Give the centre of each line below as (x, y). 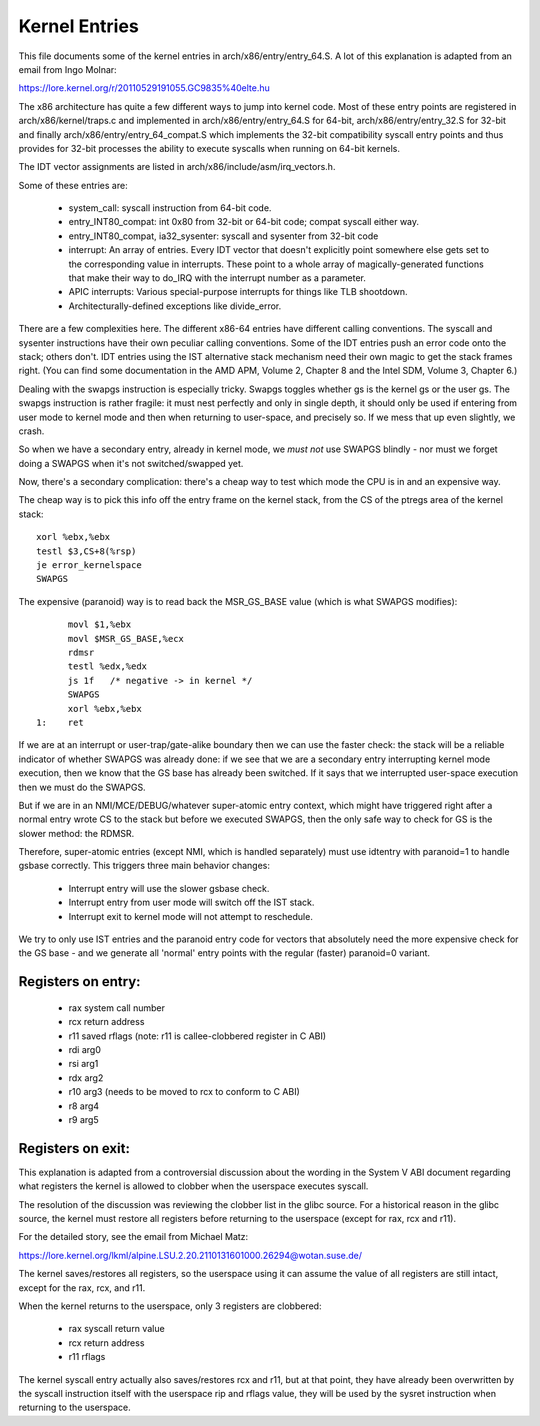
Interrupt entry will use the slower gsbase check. (169, 888)
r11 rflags (87, 1357)
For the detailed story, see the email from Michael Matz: (133, 1237)
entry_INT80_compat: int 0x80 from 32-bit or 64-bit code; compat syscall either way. (244, 222)
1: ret (60, 722)
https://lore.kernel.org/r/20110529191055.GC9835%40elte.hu (144, 88)
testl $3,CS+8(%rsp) (86, 551)
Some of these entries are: (73, 185)
